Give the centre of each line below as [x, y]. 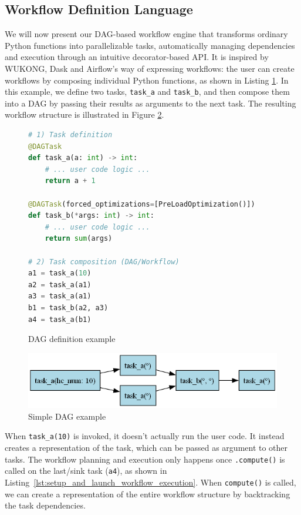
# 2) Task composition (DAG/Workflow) [104, 262]
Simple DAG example [67, 416]
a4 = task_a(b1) [60, 319]
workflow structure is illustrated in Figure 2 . [84, 114]
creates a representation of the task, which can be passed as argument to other [146, 448]
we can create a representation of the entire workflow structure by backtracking [148, 494]
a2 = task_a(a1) [60, 285]
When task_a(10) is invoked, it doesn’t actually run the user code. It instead [145, 436]
